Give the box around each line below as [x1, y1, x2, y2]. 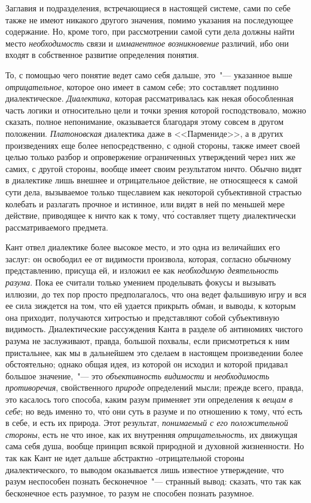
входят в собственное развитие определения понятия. [5, 48, 199, 61]
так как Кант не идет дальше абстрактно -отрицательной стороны [5, 451, 245, 464]
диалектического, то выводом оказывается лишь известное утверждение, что [5, 463, 284, 476]
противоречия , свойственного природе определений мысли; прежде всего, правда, [5, 381, 304, 394]
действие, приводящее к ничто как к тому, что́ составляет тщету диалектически [5, 209, 296, 222]
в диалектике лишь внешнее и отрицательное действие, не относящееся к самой [5, 174, 298, 186]
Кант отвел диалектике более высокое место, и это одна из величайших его [5, 241, 280, 253]
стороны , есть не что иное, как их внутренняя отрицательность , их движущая [5, 428, 298, 440]
